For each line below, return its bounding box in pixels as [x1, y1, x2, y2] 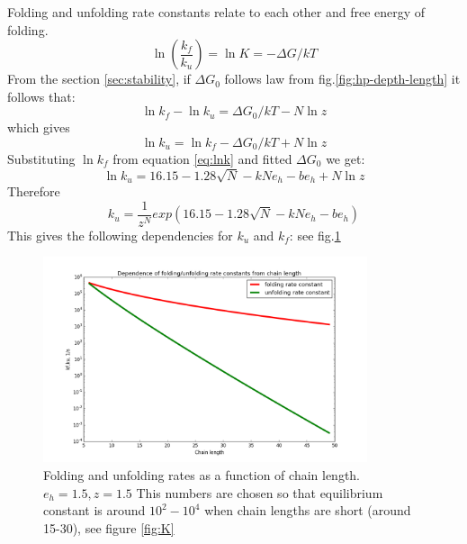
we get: [326, 149, 365, 168]
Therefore [7, 182, 60, 201]
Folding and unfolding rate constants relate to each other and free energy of [7, 3, 426, 21]
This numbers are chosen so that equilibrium [136, 483, 383, 502]
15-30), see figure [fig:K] [43, 518, 175, 537]
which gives [7, 118, 70, 137]
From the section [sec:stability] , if [7, 69, 191, 88]
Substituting [7, 149, 76, 168]
